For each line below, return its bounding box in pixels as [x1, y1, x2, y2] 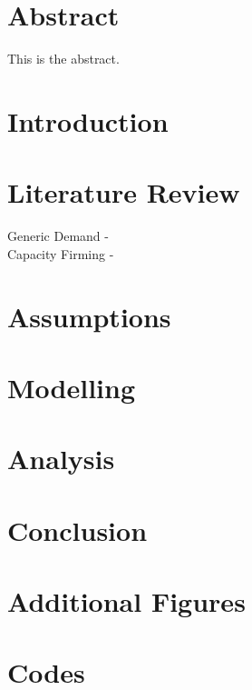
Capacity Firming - [7, 244, 114, 263]
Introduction [7, 102, 169, 139]
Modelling [7, 368, 136, 405]
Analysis [7, 440, 115, 477]
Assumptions [7, 297, 171, 335]
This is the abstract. [7, 49, 120, 68]
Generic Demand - [7, 226, 109, 245]
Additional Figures [7, 583, 246, 620]
